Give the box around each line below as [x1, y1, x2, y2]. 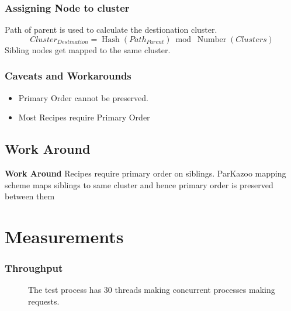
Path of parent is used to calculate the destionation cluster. [5, 23, 217, 36]
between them [5, 190, 55, 202]
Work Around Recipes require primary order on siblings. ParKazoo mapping [5, 167, 286, 179]
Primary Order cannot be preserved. [18, 91, 148, 103]
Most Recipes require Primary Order [18, 111, 150, 123]
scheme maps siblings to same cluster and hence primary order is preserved [5, 178, 273, 191]
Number [197, 35, 227, 44]
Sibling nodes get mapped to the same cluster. [5, 43, 171, 56]
